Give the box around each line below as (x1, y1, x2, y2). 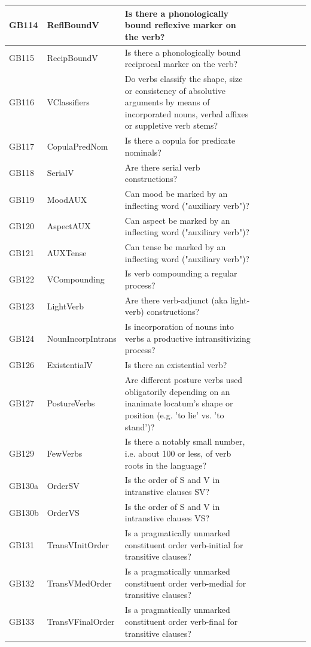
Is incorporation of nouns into (124, 320, 234, 333)
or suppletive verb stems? (124, 119, 218, 132)
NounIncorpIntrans (47, 332, 117, 344)
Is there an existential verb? (124, 359, 227, 371)
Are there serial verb (124, 160, 200, 173)
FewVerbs (47, 446, 83, 459)
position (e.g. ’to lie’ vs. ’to (124, 408, 224, 421)
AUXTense (47, 246, 87, 259)
